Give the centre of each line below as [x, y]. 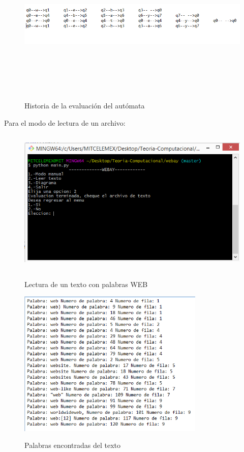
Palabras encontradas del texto [73, 445]
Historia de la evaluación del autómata [85, 106]
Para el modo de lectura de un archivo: [65, 122]
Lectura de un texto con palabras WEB [86, 284]
